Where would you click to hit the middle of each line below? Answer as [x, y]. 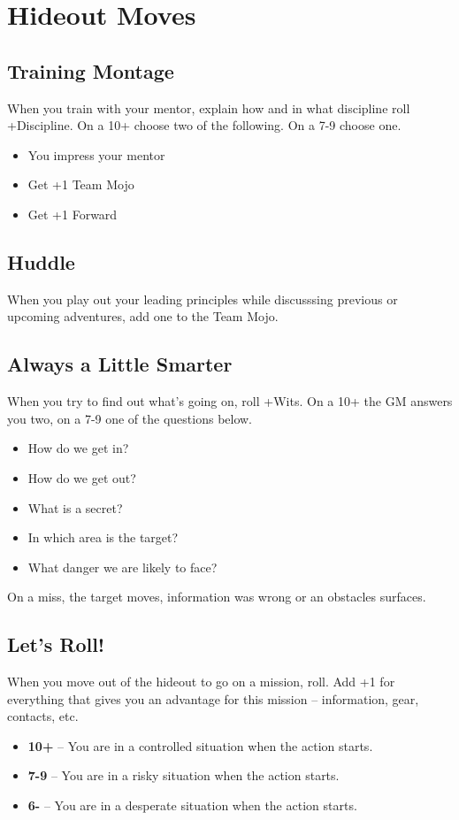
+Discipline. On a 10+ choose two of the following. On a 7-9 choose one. [204, 125]
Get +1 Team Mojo [81, 184]
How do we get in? [78, 448]
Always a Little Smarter [120, 364]
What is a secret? [75, 507]
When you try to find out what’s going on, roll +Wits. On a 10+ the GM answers [230, 401]
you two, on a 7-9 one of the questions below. [130, 418]
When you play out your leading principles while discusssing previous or [203, 299]
